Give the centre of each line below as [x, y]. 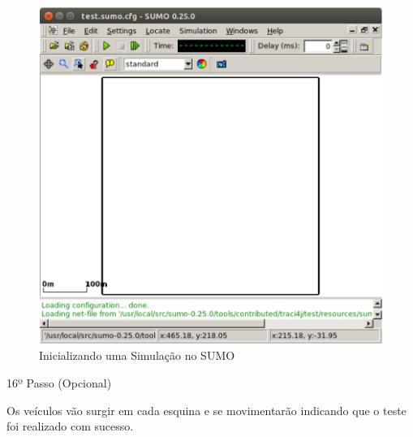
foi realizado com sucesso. [70, 426]
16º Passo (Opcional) [59, 382]
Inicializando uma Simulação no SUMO [137, 355]
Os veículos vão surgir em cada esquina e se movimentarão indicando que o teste [206, 410]
